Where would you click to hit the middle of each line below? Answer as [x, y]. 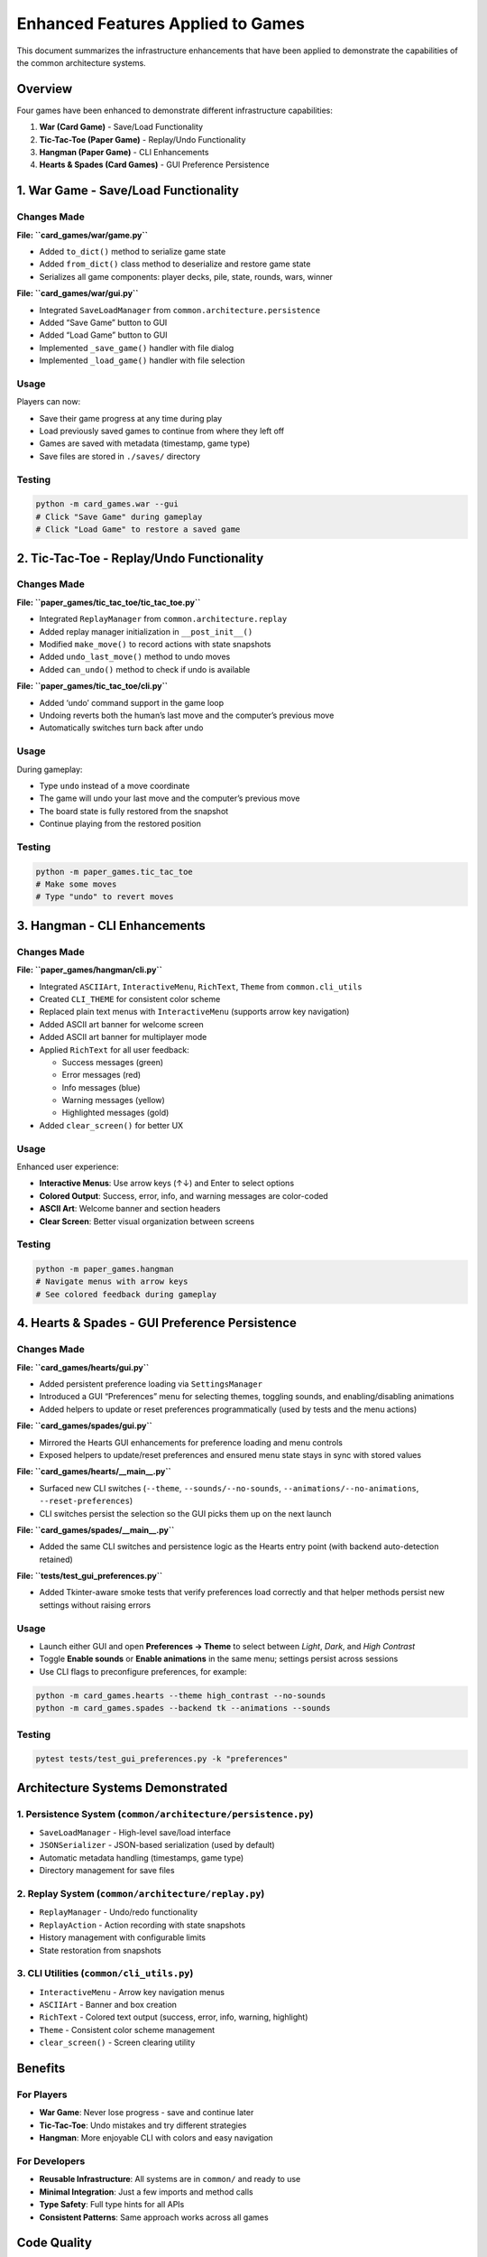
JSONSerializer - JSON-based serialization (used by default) [157, 1845]
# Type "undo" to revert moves [105, 897]
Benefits [41, 2069]
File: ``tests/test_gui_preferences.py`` [90, 1576]
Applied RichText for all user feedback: [114, 1050]
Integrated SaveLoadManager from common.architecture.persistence [179, 310]
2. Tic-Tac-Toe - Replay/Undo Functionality [140, 558]
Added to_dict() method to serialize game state [133, 251]
